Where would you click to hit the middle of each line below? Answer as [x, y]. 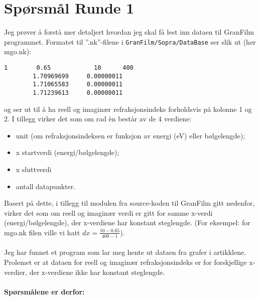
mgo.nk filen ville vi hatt [42, 232]
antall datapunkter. [46, 186]
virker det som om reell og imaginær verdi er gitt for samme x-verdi [108, 212]
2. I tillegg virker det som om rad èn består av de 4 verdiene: [98, 119]
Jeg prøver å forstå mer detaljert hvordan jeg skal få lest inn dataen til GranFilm [129, 32]
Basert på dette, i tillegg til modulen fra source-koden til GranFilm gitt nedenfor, [129, 203]
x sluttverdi [34, 169]
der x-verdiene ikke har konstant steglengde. [97, 272]
